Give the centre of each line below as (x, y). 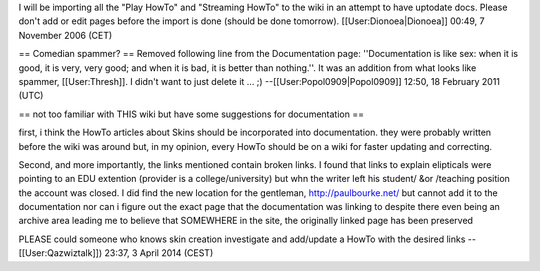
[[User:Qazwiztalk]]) (60, 253)
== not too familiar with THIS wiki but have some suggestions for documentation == (191, 114)
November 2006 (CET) (65, 35)
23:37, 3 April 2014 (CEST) (159, 253)
